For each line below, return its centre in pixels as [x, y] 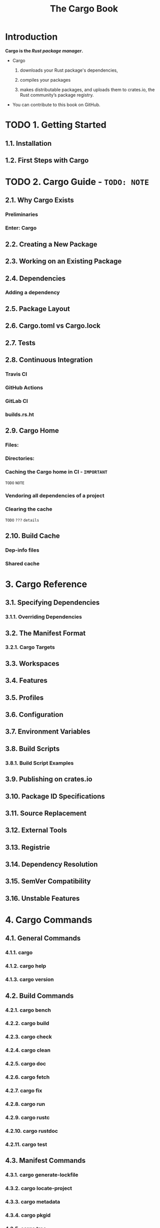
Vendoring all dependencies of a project [55, 496]
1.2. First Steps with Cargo [47, 160]
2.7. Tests [20, 343]
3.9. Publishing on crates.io [49, 779]
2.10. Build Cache [32, 536]
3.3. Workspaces [32, 664]
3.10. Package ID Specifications [55, 796]
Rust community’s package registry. [57, 95]
